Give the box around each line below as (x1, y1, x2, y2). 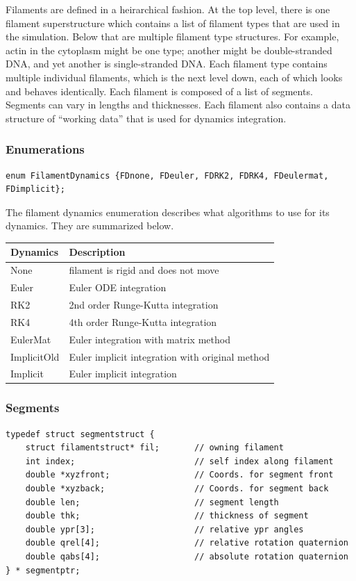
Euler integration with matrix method (69, 332, 230, 346)
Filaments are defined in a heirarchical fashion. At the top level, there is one (6, 2, 330, 16)
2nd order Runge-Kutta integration (69, 297, 219, 311)
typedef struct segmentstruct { (6, 429, 155, 439)
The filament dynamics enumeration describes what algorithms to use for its (6, 204, 330, 219)
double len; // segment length (25, 497, 279, 507)
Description (69, 245, 126, 259)
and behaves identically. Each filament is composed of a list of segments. (6, 83, 313, 98)
